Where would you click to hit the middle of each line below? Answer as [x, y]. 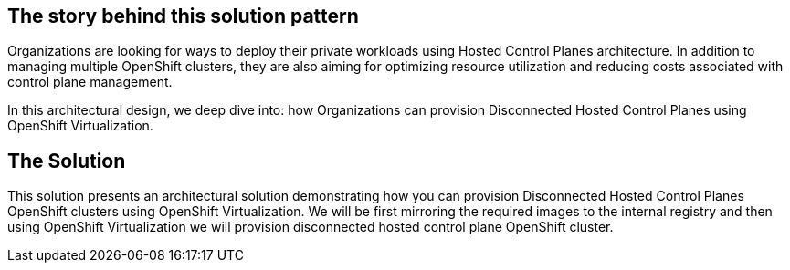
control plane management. [90, 82]
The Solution [67, 161]
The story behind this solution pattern [183, 16]
